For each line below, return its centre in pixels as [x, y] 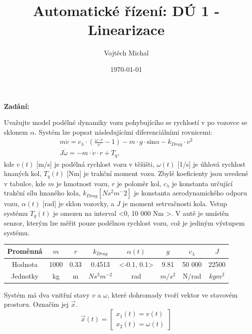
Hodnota [25, 264]
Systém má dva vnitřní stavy [47, 294]
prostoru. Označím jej [36, 304]
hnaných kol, [23, 173]
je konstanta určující [202, 183]
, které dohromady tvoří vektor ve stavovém [173, 294]
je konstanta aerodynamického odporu [190, 193]
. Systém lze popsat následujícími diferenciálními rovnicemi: [123, 132]
